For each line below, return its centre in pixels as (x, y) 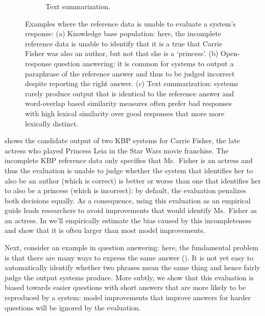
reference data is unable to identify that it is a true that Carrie (124, 43)
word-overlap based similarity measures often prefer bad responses (128, 103)
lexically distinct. (52, 123)
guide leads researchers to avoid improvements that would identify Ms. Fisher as (131, 210)
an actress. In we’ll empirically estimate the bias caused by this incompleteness (128, 220)
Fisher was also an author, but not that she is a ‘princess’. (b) (122, 53)
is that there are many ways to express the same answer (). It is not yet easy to (129, 257)
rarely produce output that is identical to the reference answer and (130, 93)
